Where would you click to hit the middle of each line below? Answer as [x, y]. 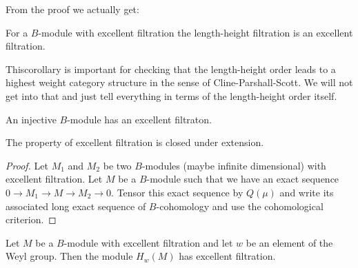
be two [117, 165]
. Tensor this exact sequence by [177, 192]
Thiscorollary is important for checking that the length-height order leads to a [171, 69]
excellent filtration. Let [54, 179]
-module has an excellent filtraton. [139, 119]
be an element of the [289, 242]
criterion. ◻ [31, 219]
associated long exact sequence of [76, 206]
